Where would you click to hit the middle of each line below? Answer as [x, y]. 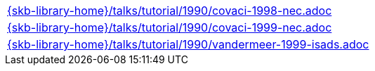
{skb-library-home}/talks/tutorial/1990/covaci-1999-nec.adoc [170, 27]
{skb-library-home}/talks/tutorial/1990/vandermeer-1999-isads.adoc [188, 44]
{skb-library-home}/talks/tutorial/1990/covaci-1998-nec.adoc [170, 11]
